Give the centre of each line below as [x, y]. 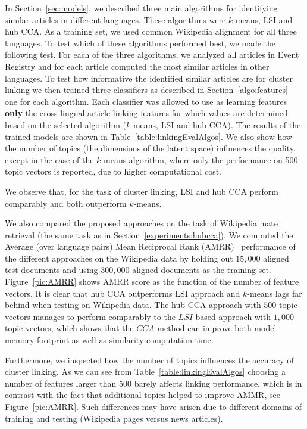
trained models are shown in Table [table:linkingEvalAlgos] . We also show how [148, 136]
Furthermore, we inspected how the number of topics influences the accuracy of [149, 360]
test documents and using [51, 270]
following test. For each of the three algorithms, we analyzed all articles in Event [152, 55]
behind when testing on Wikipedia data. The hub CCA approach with [133, 305]
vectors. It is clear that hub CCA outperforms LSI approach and [123, 293]
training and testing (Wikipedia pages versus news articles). [114, 418]
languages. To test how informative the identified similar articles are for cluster [149, 78]
